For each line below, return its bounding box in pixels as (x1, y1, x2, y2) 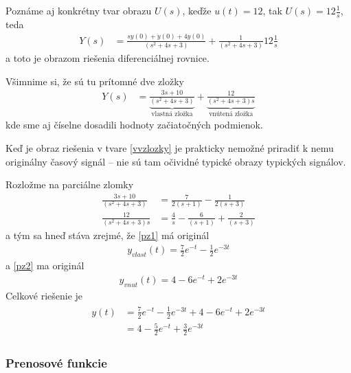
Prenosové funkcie (5, 354, 107, 371)
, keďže (182, 3, 212, 17)
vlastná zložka (151, 110, 193, 117)
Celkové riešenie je (5, 288, 83, 302)
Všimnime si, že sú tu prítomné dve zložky (5, 74, 185, 88)
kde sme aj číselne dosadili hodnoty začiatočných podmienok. (5, 117, 263, 132)
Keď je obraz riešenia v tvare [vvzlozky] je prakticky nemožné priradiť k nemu (5, 140, 334, 155)
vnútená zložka (209, 110, 253, 117)
